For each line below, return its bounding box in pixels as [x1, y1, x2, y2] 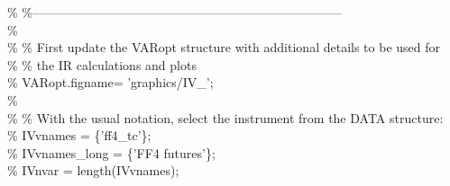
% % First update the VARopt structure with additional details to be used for [7, 38, 441, 57]
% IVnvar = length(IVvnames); [7, 161, 179, 180]
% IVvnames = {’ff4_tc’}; [7, 126, 152, 145]
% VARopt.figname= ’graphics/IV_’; [7, 73, 214, 92]
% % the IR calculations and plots [7, 55, 197, 74]
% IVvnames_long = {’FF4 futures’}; [7, 143, 216, 162]
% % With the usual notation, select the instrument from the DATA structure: [7, 108, 444, 127]
